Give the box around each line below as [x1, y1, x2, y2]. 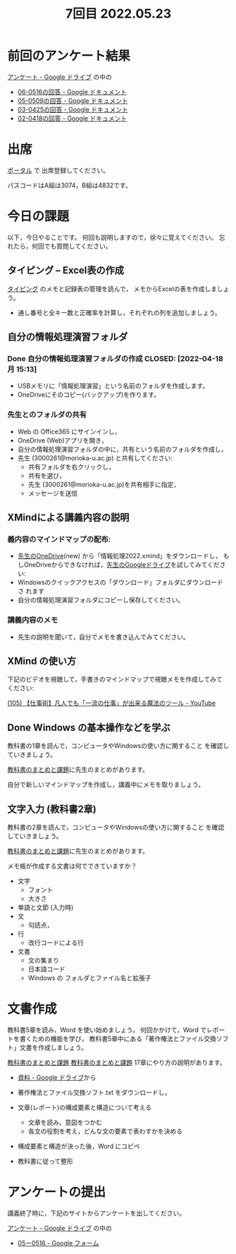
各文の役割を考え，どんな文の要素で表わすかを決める [27, 1126, 183, 1135]
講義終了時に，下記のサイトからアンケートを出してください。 [7, 1209, 185, 1217]
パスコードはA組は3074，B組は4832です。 [7, 180, 132, 190]
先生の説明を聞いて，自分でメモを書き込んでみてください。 [17, 632, 190, 641]
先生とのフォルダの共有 [7, 410, 87, 419]
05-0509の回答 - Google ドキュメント [17, 96, 128, 105]
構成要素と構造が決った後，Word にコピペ [17, 1142, 140, 1150]
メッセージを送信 [27, 488, 78, 497]
